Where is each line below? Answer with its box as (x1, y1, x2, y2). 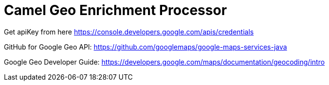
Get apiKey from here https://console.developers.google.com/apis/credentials (4, 27, 254, 36)
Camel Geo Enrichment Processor (4, 2, 227, 18)
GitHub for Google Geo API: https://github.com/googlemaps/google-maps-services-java (4, 42, 287, 51)
